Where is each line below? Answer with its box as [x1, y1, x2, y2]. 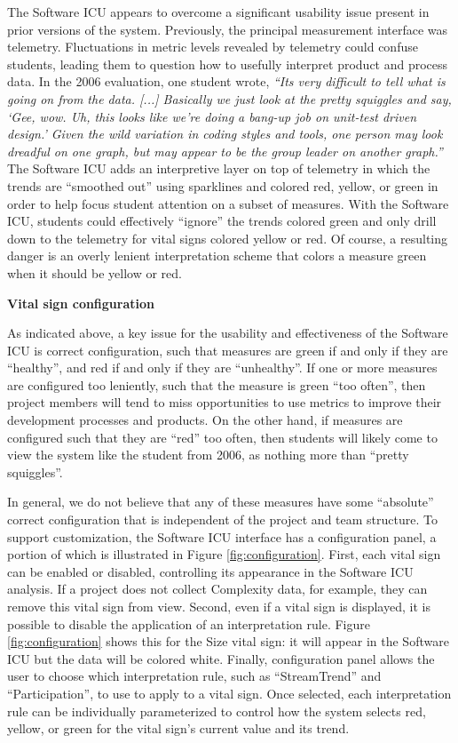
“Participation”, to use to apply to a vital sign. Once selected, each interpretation [7, 683, 452, 702]
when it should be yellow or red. [7, 263, 182, 282]
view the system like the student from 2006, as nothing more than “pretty [7, 445, 409, 464]
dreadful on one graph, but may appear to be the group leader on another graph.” [7, 141, 443, 160]
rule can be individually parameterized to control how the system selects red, [7, 701, 426, 720]
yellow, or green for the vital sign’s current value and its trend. [7, 719, 350, 738]
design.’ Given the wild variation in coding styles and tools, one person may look [7, 124, 443, 143]
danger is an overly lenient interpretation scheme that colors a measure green [7, 246, 427, 265]
